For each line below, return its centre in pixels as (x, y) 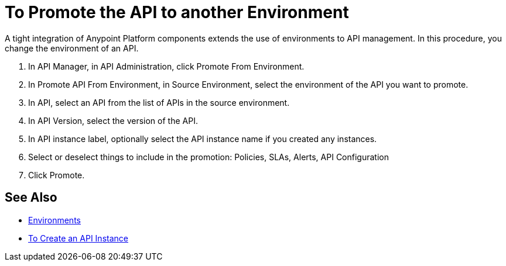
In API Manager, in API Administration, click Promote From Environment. (166, 66)
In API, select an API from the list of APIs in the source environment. (159, 102)
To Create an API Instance (78, 238)
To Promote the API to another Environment (177, 12)
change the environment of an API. (72, 48)
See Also (31, 198)
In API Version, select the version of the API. (113, 120)
